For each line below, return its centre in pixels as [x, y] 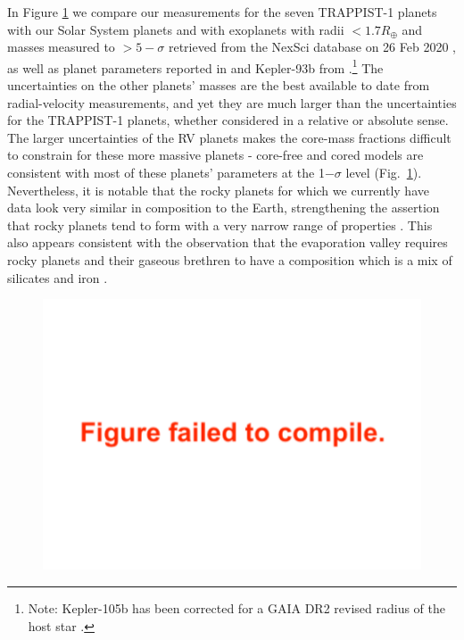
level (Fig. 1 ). [384, 172]
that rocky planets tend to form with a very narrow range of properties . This [220, 224]
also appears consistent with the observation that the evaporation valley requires [228, 242]
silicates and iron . [58, 277]
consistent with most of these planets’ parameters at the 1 [166, 172]
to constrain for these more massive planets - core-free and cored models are [215, 155]
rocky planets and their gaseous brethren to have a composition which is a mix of [230, 259]
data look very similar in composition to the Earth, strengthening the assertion [224, 208]
